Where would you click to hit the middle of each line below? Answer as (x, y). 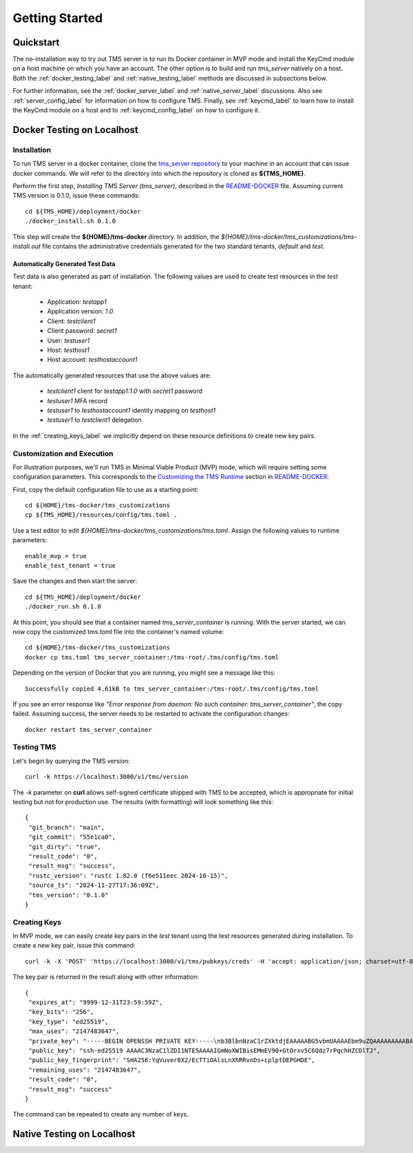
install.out (27, 246)
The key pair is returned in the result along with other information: (106, 977)
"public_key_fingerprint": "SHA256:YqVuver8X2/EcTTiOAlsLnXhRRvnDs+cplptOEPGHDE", (172, 1060)
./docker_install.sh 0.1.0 (71, 221)
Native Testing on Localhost (74, 1134)
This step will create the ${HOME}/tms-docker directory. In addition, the (116, 236)
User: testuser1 (68, 340)
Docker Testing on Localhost (76, 130)
